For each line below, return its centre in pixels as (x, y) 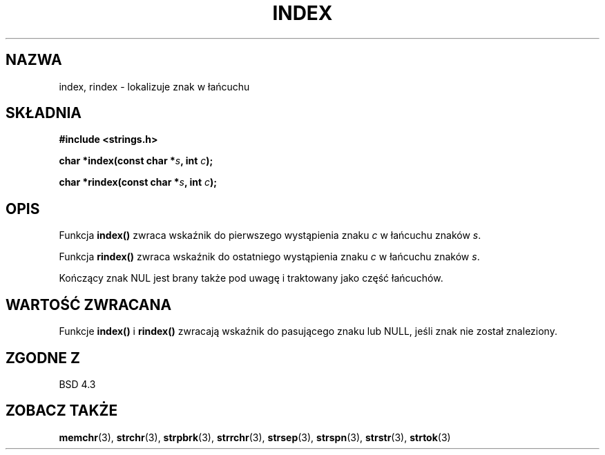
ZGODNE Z (43, 358)
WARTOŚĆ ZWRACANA (89, 304)
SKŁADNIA (44, 113)
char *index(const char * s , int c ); (136, 161)
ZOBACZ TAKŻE (62, 411)
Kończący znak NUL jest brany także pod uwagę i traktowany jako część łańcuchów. (251, 278)
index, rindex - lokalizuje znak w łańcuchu (154, 86)
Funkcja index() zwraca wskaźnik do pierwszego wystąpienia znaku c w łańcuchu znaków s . (270, 235)
